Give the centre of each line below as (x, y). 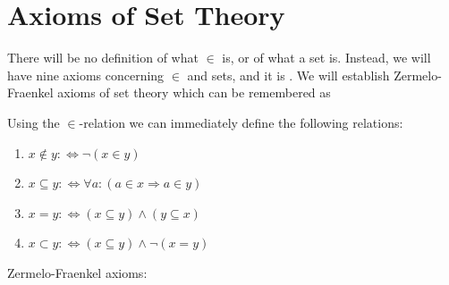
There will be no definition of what (103, 58)
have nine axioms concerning (86, 75)
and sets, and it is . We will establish (288, 75)
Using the (34, 122)
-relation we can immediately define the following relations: (241, 122)
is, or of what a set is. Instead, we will (326, 58)
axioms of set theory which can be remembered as (194, 92)
